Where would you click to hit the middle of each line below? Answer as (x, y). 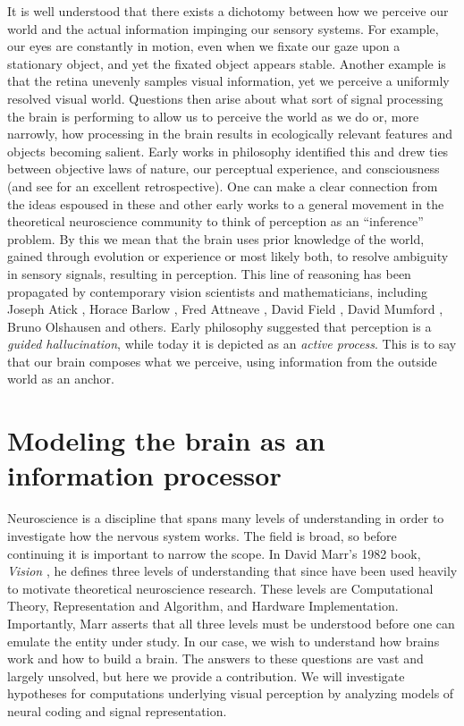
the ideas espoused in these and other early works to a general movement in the (226, 203)
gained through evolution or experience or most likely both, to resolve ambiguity (228, 256)
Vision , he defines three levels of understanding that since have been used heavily (232, 571)
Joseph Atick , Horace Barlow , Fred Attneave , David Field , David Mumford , (225, 309)
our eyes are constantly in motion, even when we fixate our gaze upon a (204, 46)
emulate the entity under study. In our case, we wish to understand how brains (224, 641)
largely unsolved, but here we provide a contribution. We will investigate (206, 675)
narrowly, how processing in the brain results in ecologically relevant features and (230, 134)
